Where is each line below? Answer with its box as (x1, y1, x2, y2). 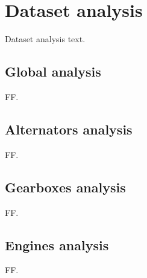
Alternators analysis (5, 119, 133, 138)
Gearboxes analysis (5, 177, 126, 196)
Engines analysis (5, 235, 109, 254)
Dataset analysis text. (5, 33, 86, 45)
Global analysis (5, 62, 101, 81)
